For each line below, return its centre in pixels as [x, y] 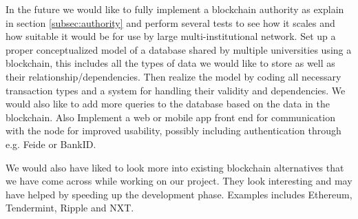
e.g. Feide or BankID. [51, 144]
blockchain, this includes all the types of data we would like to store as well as [170, 63]
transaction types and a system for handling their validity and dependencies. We [176, 90]
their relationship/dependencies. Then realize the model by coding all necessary [173, 76]
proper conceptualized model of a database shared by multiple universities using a [179, 49]
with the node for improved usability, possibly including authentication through [173, 131]
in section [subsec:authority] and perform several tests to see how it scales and [170, 22]
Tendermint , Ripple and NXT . [70, 208]
